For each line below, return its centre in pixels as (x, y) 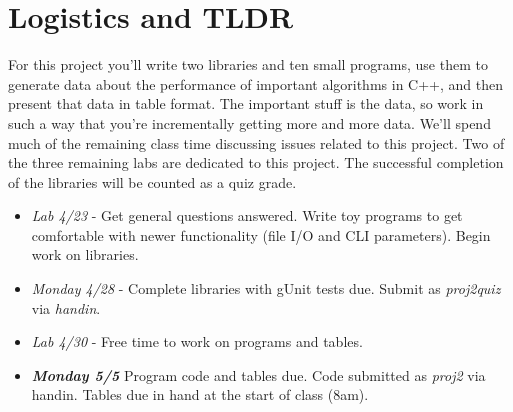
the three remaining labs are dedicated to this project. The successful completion (256, 162)
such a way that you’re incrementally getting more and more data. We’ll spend (249, 122)
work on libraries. (85, 254)
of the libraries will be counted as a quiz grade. (152, 181)
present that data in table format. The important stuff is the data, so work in (246, 103)
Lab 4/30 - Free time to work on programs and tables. (197, 341)
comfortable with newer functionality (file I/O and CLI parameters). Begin (261, 234)
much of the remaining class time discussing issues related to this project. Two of (256, 142)
